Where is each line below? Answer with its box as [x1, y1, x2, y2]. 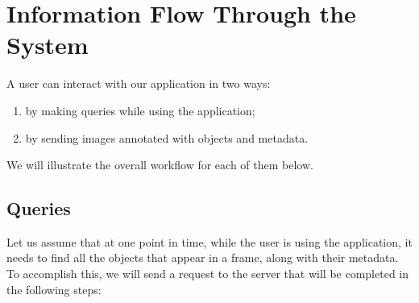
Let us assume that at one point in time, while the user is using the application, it [6, 233, 413, 250]
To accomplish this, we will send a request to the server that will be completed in [6, 265, 409, 282]
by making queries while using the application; [25, 102, 255, 118]
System [6, 28, 89, 61]
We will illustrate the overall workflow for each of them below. [6, 156, 313, 173]
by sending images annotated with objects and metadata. [25, 129, 309, 146]
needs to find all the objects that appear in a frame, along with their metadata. [6, 249, 399, 266]
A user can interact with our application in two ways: [6, 75, 271, 92]
